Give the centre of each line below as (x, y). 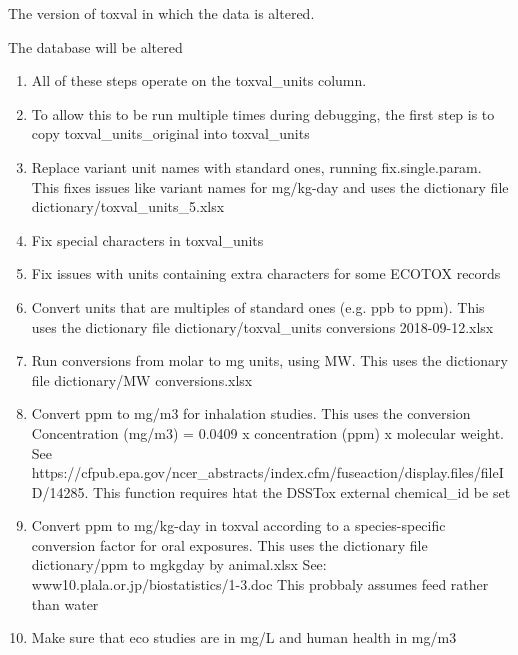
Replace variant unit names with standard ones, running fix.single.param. (256, 166)
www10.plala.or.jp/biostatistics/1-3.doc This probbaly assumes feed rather (260, 584)
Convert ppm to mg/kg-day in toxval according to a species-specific (238, 525)
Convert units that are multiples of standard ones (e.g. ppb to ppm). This (258, 306)
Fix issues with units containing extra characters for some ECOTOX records (266, 273)
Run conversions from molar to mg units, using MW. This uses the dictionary (269, 360)
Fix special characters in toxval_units (147, 239)
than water (65, 603)
